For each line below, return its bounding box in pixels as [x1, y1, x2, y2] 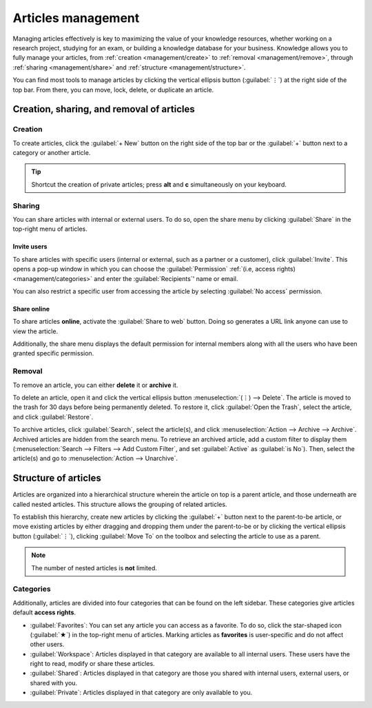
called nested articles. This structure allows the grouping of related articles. [12, 500, 227, 508]
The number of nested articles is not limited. [31, 563, 158, 572]
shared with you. [30, 678, 78, 687]
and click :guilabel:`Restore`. [12, 413, 94, 421]
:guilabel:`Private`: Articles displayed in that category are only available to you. [30, 689, 253, 697]
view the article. [12, 327, 59, 335]
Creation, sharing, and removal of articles [12, 103, 196, 115]
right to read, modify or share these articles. [30, 660, 155, 668]
